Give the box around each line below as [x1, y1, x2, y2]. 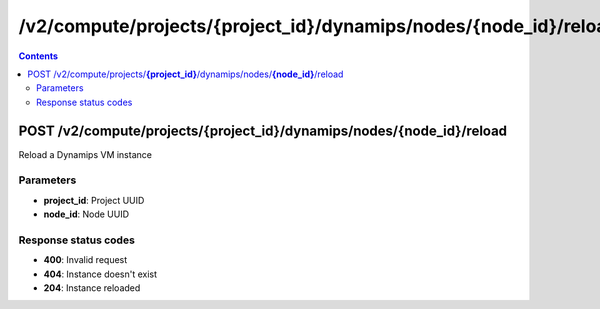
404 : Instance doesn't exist [43, 268, 158, 280]
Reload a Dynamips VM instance [18, 148, 152, 160]
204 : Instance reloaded [43, 282, 141, 294]
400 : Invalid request [43, 254, 128, 266]
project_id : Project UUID [43, 194, 145, 206]
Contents [18, 50, 59, 62]
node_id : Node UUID [43, 208, 130, 220]
